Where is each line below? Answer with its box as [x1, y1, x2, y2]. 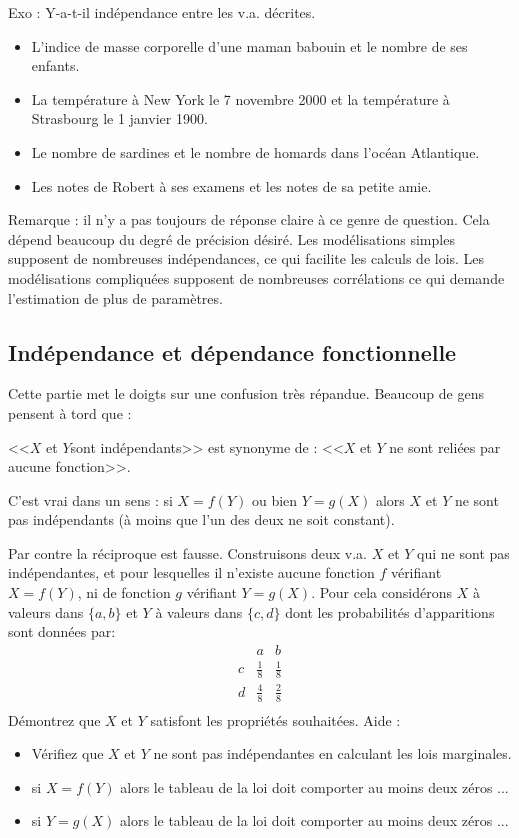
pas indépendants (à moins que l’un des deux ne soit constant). [8, 509, 395, 530]
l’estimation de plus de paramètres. [8, 287, 223, 308]
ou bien [251, 489, 298, 510]
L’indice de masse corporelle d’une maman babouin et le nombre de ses [31, 35, 468, 56]
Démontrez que [8, 709, 101, 730]
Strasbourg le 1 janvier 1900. [31, 108, 208, 129]
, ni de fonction [77, 582, 171, 603]
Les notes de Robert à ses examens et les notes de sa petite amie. [31, 175, 432, 196]
